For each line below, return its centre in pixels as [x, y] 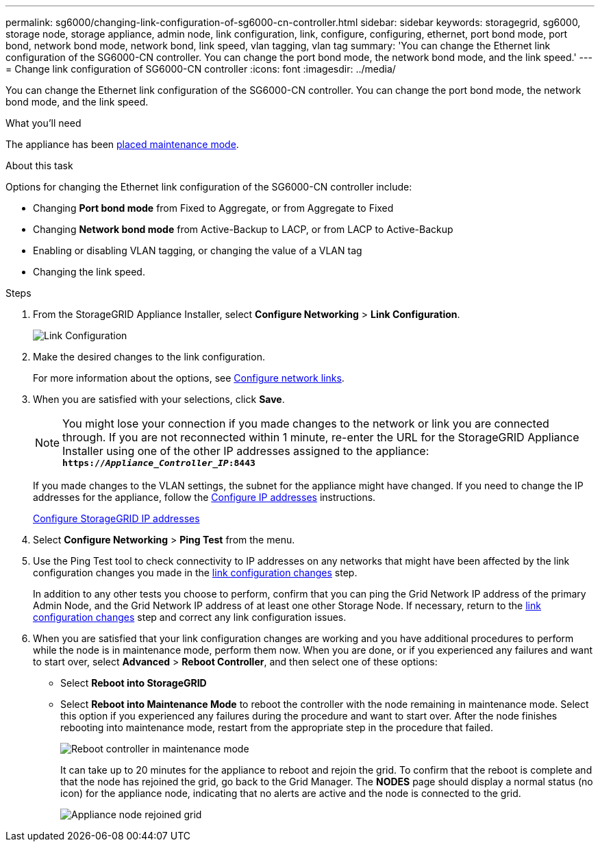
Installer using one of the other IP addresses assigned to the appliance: [246, 451]
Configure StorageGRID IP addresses [116, 518]
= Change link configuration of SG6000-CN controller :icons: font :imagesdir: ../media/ [201, 69]
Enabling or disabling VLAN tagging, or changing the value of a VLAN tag [198, 250]
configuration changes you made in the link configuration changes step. [195, 573]
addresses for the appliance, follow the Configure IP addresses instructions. [204, 497]
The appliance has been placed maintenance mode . [122, 144]
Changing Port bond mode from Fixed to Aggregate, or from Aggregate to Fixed [213, 208]
